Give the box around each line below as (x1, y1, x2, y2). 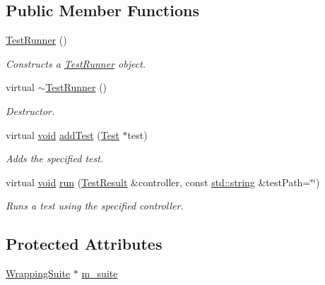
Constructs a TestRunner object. (6, 56, 146, 71)
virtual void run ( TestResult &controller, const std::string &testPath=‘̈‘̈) (6, 174, 320, 189)
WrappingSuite (6, 266, 71, 281)
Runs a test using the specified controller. (6, 198, 184, 213)
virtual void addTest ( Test (6, 127, 119, 142)
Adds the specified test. (6, 151, 104, 166)
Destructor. (6, 103, 55, 118)
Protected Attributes (6, 233, 162, 255)
